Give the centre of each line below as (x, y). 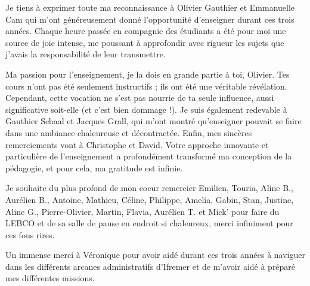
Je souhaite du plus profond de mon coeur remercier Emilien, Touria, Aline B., (149, 188)
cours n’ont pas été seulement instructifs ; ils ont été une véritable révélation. (146, 86)
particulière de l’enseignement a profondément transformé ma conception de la (149, 156)
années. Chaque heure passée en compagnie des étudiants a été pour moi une (146, 31)
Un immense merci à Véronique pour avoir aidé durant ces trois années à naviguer (155, 255)
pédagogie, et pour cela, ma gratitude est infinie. (94, 167)
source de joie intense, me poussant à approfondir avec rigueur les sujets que (145, 42)
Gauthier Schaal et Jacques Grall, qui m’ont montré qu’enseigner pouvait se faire (154, 121)
